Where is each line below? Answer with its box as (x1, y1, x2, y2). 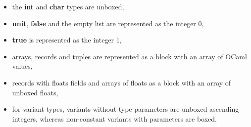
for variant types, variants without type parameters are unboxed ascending (12, 104, 239, 114)
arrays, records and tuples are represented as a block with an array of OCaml (12, 51, 247, 61)
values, (12, 61, 33, 71)
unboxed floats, (12, 87, 58, 97)
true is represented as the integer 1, (12, 35, 122, 45)
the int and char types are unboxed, (12, 1, 124, 11)
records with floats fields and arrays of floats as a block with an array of (12, 77, 231, 87)
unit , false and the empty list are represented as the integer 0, (12, 18, 204, 28)
